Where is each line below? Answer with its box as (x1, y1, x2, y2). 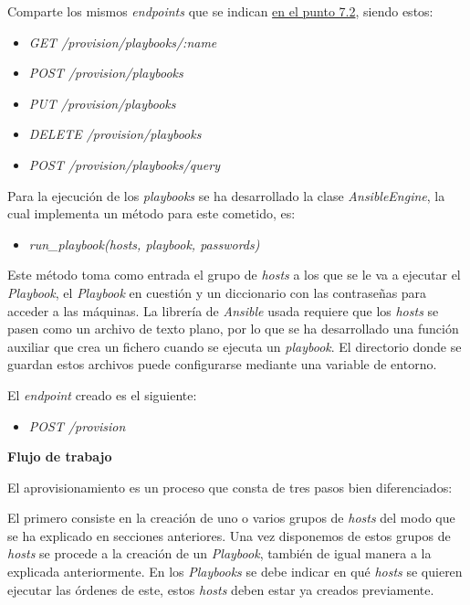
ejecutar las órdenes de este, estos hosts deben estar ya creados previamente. (7, 579, 434, 599)
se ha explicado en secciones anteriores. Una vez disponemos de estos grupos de (7, 525, 451, 545)
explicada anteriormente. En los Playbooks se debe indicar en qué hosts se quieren (7, 562, 463, 581)
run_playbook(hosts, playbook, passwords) (28, 234, 260, 253)
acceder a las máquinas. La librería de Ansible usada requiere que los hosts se (7, 301, 439, 320)
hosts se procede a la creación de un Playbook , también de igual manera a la (7, 544, 432, 563)
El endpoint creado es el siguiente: (7, 385, 197, 404)
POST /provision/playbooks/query (28, 154, 220, 174)
